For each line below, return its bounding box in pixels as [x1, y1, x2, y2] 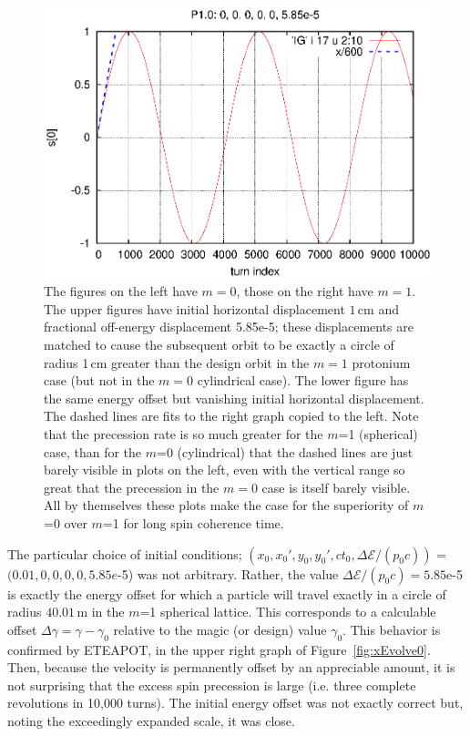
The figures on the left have [44, 281, 198, 301]
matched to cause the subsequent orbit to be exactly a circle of [44, 335, 394, 353]
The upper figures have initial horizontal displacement [44, 299, 345, 318]
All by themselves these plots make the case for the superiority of [44, 496, 409, 515]
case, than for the [44, 442, 142, 461]
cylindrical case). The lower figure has [197, 371, 409, 390]
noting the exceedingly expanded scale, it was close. [7, 710, 295, 730]
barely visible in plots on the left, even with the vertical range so [44, 460, 405, 479]
